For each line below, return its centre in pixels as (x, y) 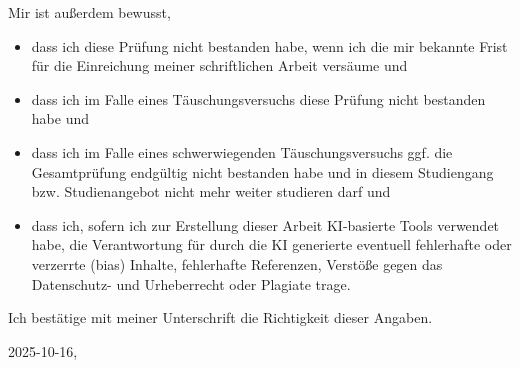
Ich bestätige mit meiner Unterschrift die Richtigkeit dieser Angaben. (220, 317)
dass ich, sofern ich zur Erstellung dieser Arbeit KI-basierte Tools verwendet (265, 224)
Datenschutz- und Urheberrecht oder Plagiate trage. (191, 283)
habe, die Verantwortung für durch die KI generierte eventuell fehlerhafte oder (271, 244)
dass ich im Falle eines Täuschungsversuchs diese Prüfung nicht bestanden (258, 98)
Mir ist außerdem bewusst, (89, 12)
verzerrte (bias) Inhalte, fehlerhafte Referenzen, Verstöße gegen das (237, 263)
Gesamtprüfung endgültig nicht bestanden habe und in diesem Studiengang (262, 171)
